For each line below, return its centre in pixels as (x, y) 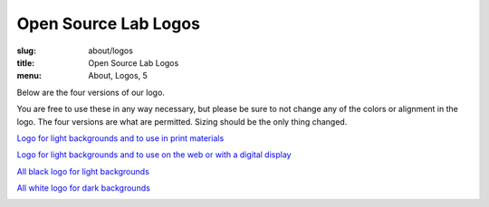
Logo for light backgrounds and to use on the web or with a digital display (154, 155)
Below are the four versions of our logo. (91, 92)
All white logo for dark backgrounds (84, 188)
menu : (29, 76)
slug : (26, 51)
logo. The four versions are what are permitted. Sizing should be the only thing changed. (182, 121)
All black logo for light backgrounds (83, 171)
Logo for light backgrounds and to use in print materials (120, 138)
